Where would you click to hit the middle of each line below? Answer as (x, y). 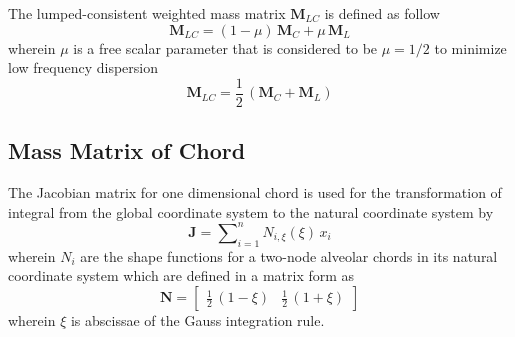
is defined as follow (382, 13)
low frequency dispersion (83, 67)
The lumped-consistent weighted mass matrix (147, 13)
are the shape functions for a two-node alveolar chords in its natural (289, 255)
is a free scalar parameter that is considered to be (225, 47)
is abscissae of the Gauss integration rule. (197, 319)
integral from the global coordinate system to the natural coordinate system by (251, 211)
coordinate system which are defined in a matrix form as (181, 275)
